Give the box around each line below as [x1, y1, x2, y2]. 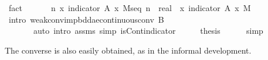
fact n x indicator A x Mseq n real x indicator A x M [8, 2, 251, 13]
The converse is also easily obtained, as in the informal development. [5, 44, 252, 56]
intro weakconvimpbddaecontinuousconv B [8, 13, 164, 25]
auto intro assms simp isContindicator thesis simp [33, 24, 263, 37]
